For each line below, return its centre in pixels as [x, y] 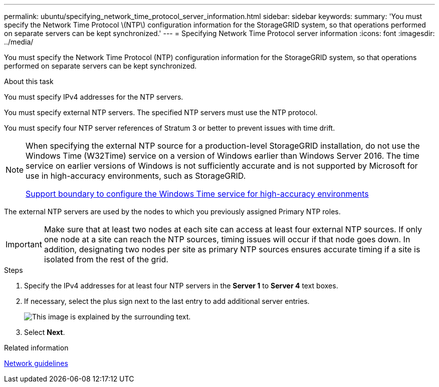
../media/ [19, 42]
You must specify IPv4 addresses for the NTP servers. [94, 97]
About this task [29, 81]
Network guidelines [36, 363]
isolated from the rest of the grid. [106, 259]
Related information [36, 348]
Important [24, 244]
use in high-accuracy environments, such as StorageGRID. [136, 176]
